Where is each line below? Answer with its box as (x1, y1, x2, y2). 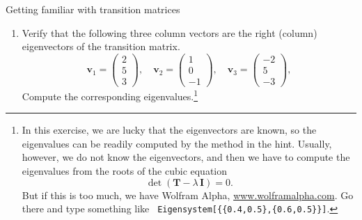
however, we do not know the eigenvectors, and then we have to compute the (22, 150, 350, 164)
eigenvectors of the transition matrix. (22, 39, 180, 54)
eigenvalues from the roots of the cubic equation (22, 163, 228, 178)
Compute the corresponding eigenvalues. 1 (22, 86, 198, 103)
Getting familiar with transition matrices (6, 2, 180, 16)
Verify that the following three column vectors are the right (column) (22, 25, 317, 40)
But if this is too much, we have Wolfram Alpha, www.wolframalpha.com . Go (22, 187, 354, 202)
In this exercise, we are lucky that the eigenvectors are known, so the (22, 123, 317, 137)
